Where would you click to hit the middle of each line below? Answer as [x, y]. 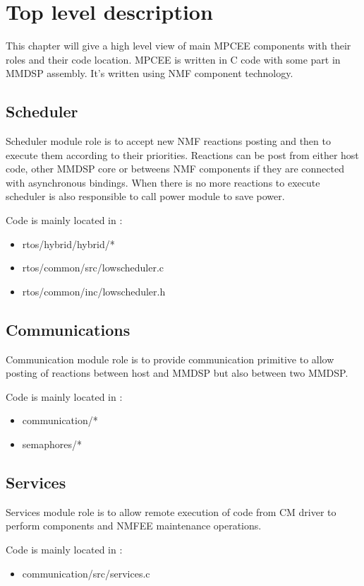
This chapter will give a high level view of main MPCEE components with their [178, 46]
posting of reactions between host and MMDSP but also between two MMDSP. [177, 373]
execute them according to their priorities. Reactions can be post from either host [182, 154]
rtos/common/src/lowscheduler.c [93, 268]
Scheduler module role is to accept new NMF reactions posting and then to [168, 141]
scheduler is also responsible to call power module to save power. [145, 196]
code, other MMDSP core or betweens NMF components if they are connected [175, 169]
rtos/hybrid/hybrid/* [68, 244]
